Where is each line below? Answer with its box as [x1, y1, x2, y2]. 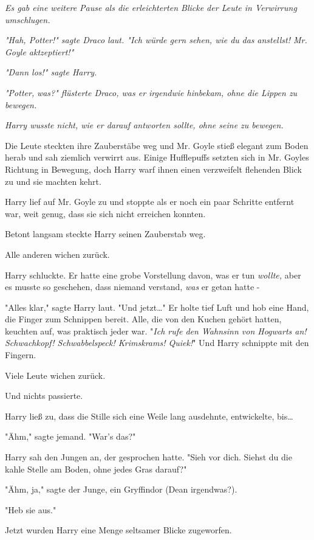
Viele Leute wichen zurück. [5, 369, 106, 381]
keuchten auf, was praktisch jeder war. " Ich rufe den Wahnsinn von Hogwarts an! [5, 324, 307, 337]
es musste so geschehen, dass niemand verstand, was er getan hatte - [5, 280, 260, 293]
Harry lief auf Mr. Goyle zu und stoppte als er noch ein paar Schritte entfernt [5, 195, 295, 208]
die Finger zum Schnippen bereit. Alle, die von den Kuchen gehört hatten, [5, 313, 282, 325]
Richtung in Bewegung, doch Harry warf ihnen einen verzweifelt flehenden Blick [5, 162, 302, 175]
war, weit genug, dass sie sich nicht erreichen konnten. [5, 207, 206, 220]
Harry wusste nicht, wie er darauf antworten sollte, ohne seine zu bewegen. [5, 119, 284, 131]
